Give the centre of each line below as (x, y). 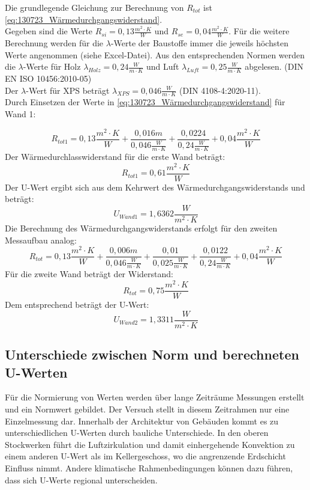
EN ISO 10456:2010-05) (48, 78)
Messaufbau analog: (41, 240)
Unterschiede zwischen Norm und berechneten (152, 354)
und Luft (163, 66)
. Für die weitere (259, 31)
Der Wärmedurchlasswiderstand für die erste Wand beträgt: (115, 156)
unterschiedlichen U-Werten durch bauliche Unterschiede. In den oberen (137, 433)
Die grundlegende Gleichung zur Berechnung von (94, 7)
